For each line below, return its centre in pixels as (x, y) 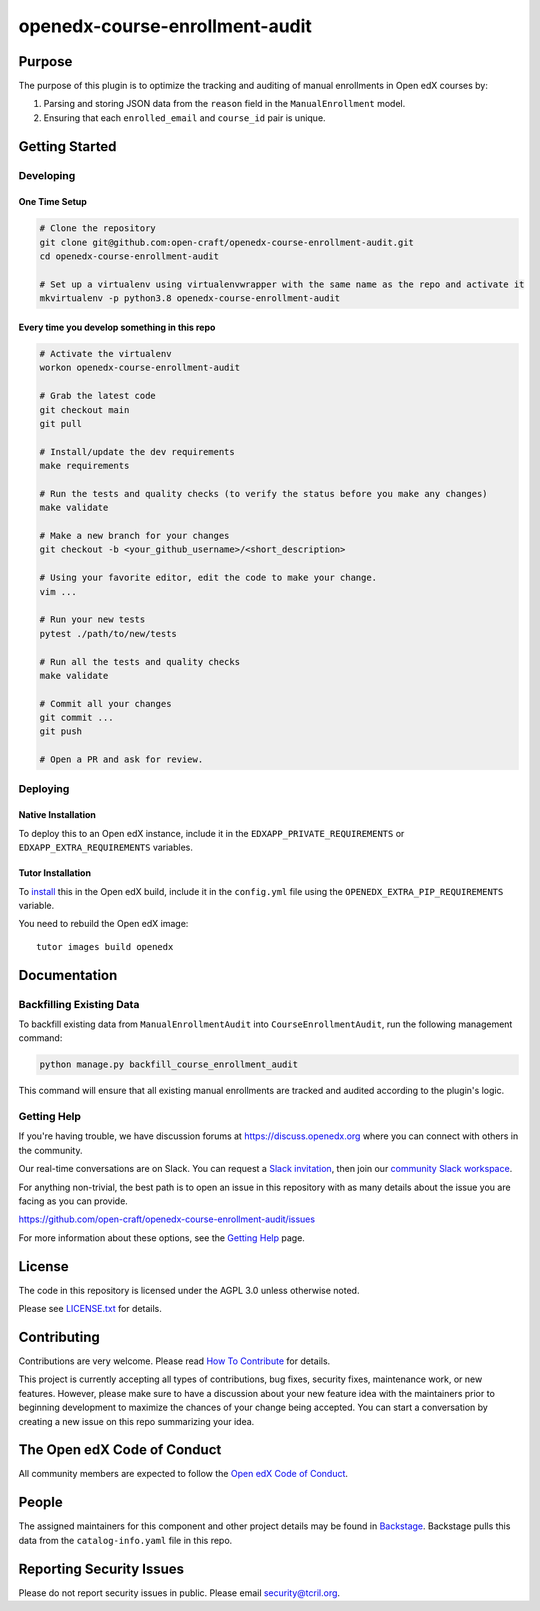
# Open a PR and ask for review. (121, 759)
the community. (50, 1150)
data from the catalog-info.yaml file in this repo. (125, 1540)
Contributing (59, 1336)
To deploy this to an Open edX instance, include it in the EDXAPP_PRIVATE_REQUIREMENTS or (211, 833)
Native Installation (57, 815)
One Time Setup (52, 202)
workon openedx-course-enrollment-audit (139, 368)
